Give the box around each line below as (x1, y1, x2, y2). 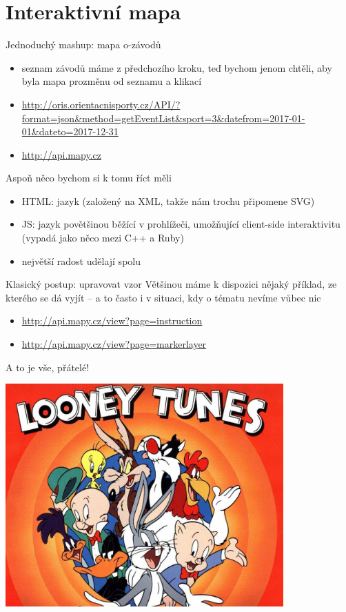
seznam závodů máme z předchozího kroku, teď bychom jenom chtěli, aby (21, 60, 332, 75)
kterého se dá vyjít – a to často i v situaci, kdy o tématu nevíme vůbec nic (6, 290, 321, 304)
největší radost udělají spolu (21, 253, 141, 268)
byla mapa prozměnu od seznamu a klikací (21, 74, 202, 88)
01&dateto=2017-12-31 (21, 124, 119, 139)
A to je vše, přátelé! (6, 359, 90, 374)
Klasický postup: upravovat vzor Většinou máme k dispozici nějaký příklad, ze (6, 277, 337, 291)
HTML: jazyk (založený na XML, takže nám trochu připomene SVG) (21, 193, 315, 208)
